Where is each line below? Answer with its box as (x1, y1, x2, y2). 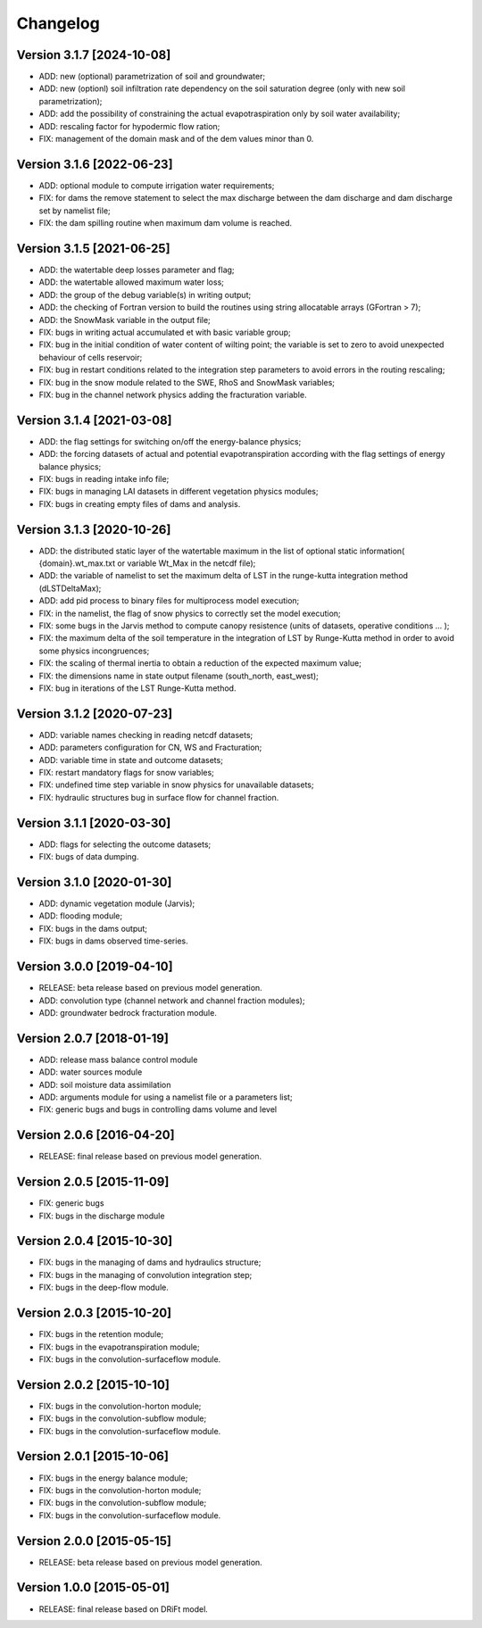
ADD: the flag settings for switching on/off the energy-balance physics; (38, 436, 302, 446)
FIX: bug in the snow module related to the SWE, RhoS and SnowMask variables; (38, 377, 335, 387)
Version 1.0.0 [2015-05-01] (16, 1580, 170, 1595)
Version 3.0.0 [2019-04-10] (16, 959, 173, 975)
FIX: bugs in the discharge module (38, 1210, 165, 1221)
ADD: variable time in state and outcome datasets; (38, 754, 223, 765)
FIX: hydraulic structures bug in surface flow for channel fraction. (38, 792, 279, 802)
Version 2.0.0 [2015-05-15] (16, 1533, 171, 1549)
